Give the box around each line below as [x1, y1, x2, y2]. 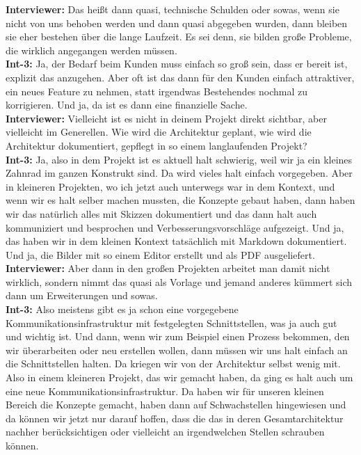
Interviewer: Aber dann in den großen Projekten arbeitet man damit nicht [6, 261, 330, 276]
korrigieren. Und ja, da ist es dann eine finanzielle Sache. [6, 97, 248, 112]
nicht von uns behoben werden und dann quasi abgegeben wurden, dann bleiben [6, 15, 348, 30]
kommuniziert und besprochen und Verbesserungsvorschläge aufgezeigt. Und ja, [6, 220, 344, 234]
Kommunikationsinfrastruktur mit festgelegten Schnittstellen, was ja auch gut [6, 315, 337, 330]
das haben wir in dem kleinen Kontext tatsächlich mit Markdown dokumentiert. [6, 234, 347, 248]
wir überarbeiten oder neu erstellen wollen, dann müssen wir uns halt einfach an [6, 342, 348, 357]
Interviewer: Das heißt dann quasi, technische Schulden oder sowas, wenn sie [6, 2, 339, 16]
